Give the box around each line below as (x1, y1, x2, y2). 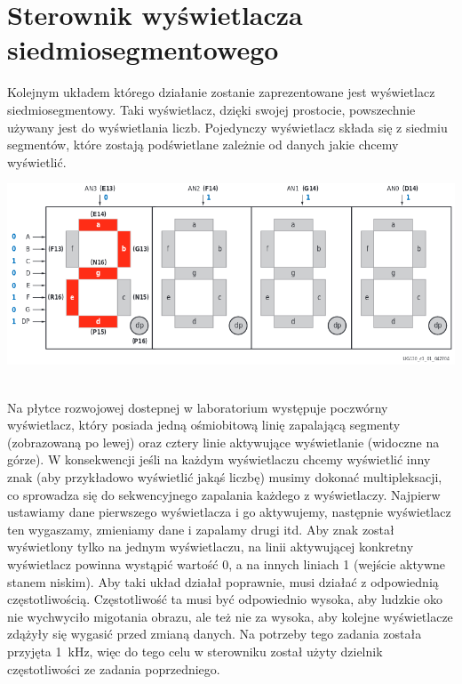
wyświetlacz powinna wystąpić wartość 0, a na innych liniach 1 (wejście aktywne (7, 554, 446, 573)
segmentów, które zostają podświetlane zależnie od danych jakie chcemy (7, 135, 399, 154)
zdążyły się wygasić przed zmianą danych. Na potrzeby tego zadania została (7, 624, 422, 643)
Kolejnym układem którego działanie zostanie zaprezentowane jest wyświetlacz (7, 83, 435, 101)
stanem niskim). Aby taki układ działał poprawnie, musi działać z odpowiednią (7, 572, 439, 591)
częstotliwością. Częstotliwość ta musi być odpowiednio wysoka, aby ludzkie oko (7, 590, 443, 608)
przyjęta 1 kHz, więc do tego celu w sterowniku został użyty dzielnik (7, 641, 383, 660)
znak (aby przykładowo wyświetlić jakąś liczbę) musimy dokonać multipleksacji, (7, 467, 442, 486)
